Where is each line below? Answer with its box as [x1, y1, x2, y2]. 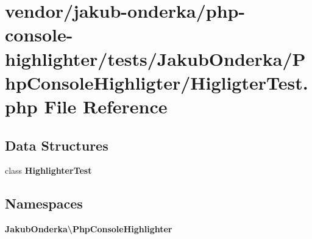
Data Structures [5, 135, 108, 154]
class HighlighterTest [5, 164, 92, 177]
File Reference [44, 93, 168, 118]
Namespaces [5, 194, 83, 213]
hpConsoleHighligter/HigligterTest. [5, 70, 308, 95]
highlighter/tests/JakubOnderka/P [5, 46, 306, 71]
